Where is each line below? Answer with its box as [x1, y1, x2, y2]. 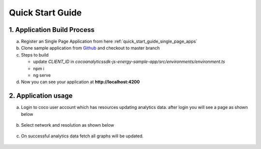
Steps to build [21, 52, 49, 58]
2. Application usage [9, 92, 72, 100]
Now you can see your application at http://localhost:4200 [21, 79, 140, 85]
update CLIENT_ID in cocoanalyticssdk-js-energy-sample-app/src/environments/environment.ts [33, 59, 225, 65]
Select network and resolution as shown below [21, 122, 115, 128]
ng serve [33, 73, 51, 78]
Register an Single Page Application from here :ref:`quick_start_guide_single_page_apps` [21, 39, 198, 45]
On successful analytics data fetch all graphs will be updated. [21, 133, 144, 139]
